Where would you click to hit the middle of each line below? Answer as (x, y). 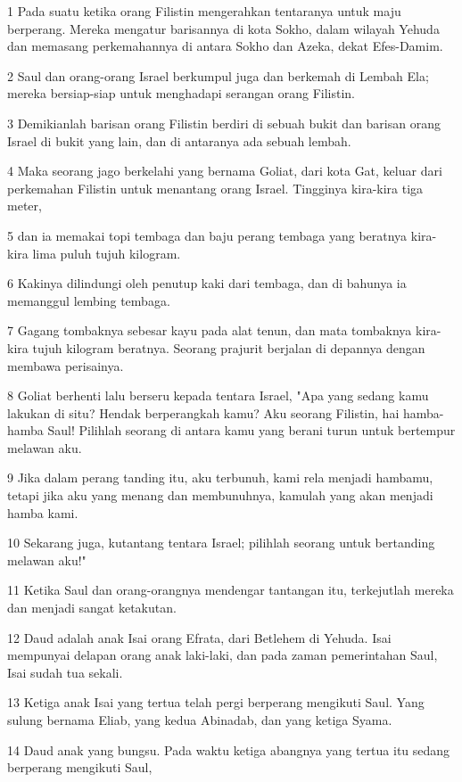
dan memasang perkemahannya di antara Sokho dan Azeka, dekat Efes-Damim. (225, 46)
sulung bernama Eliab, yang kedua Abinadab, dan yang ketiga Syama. (200, 720)
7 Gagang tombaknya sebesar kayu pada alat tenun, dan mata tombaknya (210, 330)
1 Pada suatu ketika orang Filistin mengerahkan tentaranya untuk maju (204, 11)
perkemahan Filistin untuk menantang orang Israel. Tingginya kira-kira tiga (215, 188)
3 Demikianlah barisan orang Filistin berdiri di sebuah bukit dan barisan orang (224, 123)
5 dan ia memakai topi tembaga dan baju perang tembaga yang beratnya (207, 235)
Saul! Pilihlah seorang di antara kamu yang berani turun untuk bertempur (252, 430)
